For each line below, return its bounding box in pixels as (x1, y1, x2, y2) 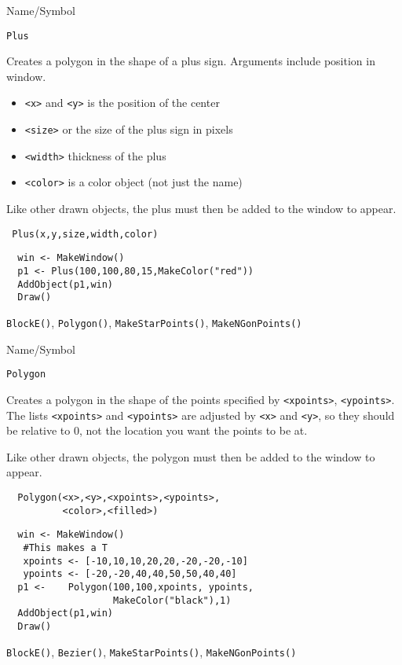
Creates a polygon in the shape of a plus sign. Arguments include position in (6, 53, 375, 69)
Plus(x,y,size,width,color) (12, 228, 159, 240)
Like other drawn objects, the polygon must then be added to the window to (6, 448, 375, 465)
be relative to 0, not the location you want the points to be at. (6, 422, 308, 439)
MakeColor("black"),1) (113, 594, 232, 606)
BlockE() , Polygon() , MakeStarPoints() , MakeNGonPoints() (6, 314, 302, 330)
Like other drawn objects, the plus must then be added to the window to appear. (6, 200, 397, 217)
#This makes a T (23, 542, 108, 553)
